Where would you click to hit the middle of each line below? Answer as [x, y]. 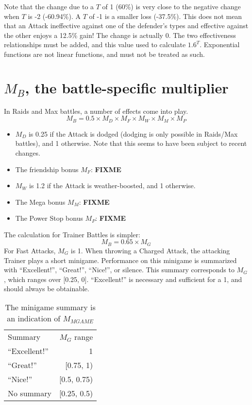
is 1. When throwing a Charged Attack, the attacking [150, 250]
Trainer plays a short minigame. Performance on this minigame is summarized [120, 260]
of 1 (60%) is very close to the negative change [171, 6]
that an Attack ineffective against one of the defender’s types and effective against [126, 26]
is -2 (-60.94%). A [54, 16]
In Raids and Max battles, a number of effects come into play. [96, 111]
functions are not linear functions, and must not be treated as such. [104, 54]
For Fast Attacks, [30, 250]
